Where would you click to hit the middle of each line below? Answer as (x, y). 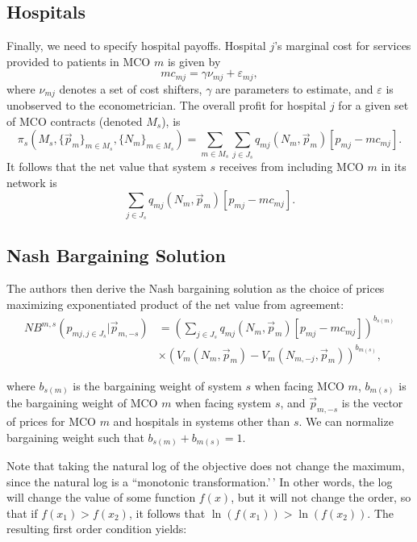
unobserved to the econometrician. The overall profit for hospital (167, 105)
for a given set (373, 105)
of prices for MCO (51, 421)
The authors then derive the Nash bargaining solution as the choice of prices (196, 288)
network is (32, 182)
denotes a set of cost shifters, (131, 88)
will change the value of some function (101, 497)
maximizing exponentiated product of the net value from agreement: (175, 304)
